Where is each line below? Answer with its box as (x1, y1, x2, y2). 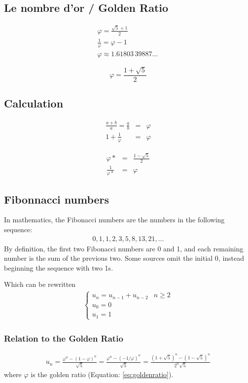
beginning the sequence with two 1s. (4, 262, 113, 273)
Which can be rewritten (4, 279, 76, 289)
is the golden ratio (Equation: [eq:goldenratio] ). (31, 369, 174, 379)
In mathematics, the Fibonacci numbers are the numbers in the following (4, 214, 225, 225)
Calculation (4, 96, 64, 111)
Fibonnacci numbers (4, 191, 109, 207)
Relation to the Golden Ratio (4, 332, 123, 344)
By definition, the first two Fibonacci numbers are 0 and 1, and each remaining (4, 243, 244, 253)
